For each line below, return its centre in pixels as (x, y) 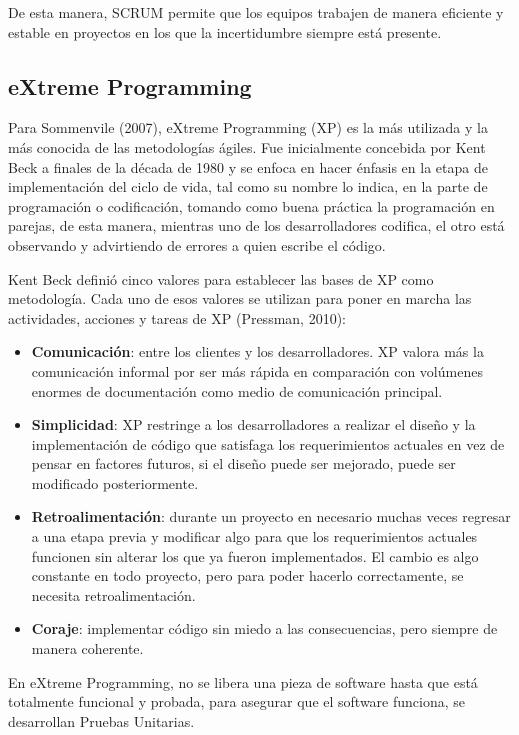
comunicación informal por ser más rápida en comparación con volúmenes (257, 370)
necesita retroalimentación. (113, 594)
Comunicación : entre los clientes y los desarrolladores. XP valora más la (257, 351)
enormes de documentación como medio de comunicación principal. (237, 390)
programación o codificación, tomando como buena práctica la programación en (251, 205)
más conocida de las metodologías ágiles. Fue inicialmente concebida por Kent (247, 146)
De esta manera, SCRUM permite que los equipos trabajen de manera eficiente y (256, 12)
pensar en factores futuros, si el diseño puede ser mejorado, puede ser (243, 463)
